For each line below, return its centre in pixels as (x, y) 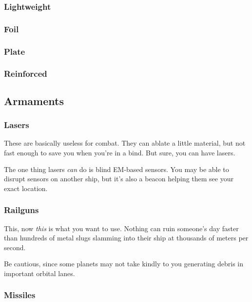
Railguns (21, 210)
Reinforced (26, 74)
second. (15, 247)
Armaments (34, 100)
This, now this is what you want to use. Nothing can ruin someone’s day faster (121, 228)
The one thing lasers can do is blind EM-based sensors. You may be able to (116, 169)
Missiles (20, 295)
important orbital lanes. (39, 273)
